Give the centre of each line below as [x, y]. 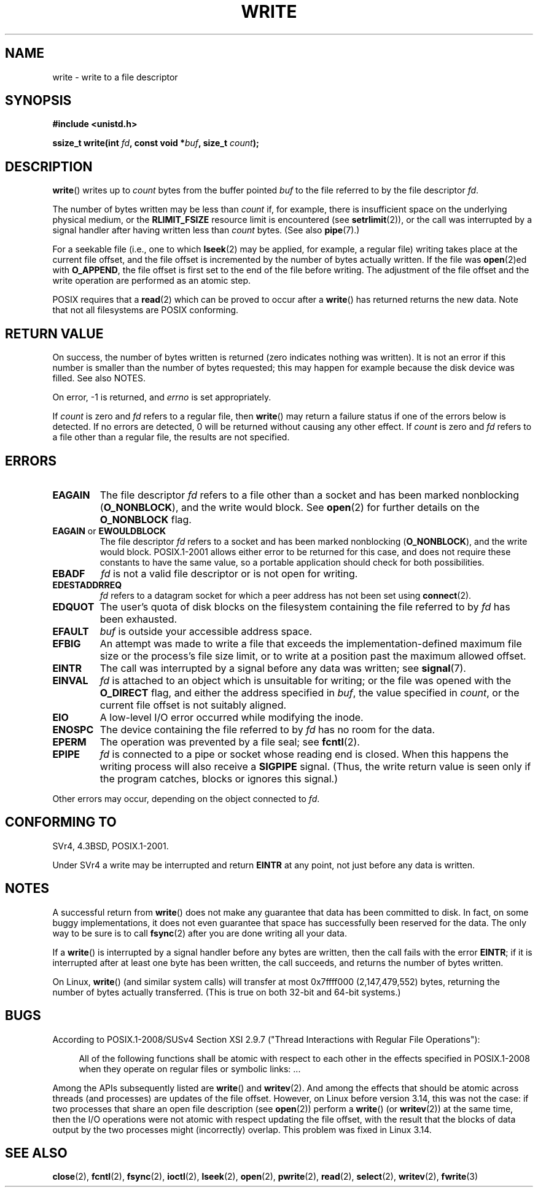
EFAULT [71, 631]
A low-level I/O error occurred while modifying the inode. [232, 717]
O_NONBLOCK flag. [146, 519]
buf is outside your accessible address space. [206, 631]
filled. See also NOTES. [99, 378]
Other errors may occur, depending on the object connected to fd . [186, 798]
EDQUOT [73, 606]
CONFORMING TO [61, 822]
